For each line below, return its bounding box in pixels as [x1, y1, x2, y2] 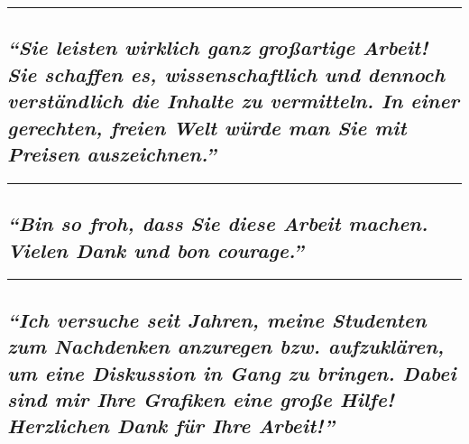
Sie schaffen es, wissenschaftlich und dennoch [7, 60, 446, 88]
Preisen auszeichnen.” [7, 139, 216, 167]
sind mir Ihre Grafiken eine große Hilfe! [7, 384, 394, 412]
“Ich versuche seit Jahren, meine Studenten [7, 305, 427, 333]
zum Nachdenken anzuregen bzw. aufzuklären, [7, 332, 445, 360]
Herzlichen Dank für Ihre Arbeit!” [7, 412, 335, 439]
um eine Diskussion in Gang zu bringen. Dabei [7, 358, 456, 386]
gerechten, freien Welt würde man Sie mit [7, 113, 407, 141]
